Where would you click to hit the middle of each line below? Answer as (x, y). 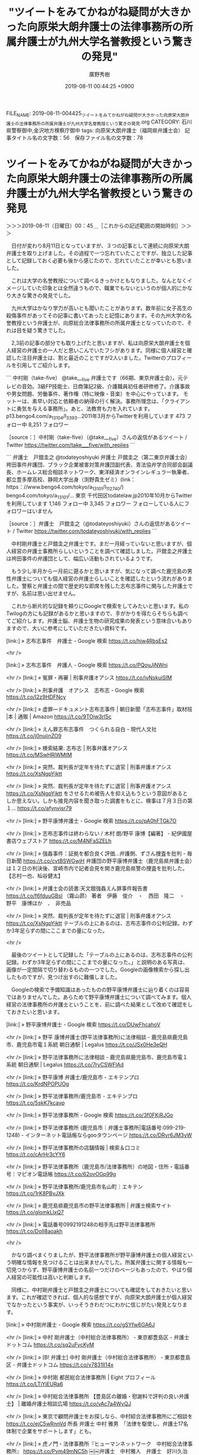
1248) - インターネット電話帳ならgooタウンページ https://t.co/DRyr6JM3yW (99, 1135)
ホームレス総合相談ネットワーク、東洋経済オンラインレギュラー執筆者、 (104, 472)
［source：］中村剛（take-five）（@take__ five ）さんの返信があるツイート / (97, 438)
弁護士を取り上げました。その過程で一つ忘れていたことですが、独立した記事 (99, 253)
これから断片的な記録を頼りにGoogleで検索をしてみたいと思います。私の (100, 606)
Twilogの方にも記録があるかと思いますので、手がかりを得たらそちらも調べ (97, 614)
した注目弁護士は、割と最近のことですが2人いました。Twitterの (89, 358)
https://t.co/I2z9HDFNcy (36, 697)
